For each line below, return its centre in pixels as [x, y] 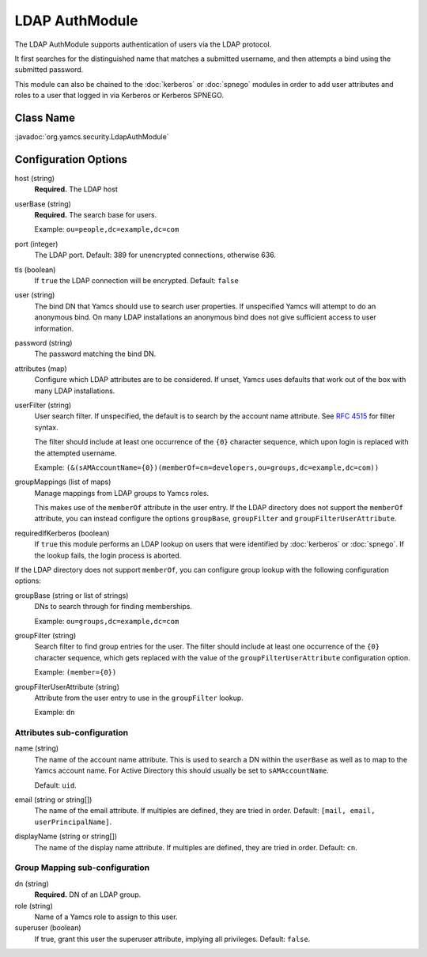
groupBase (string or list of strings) [72, 595]
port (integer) [36, 244]
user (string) [35, 295]
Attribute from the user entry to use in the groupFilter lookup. [139, 698]
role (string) [34, 906]
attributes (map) [41, 369]
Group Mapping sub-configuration [82, 868]
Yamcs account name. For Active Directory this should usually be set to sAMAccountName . [182, 770]
